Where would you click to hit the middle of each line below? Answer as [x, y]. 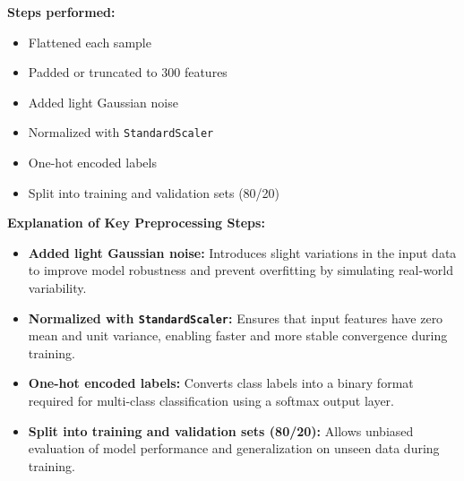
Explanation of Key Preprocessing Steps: [136, 223]
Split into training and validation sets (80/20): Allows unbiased [221, 430]
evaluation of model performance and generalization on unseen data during [234, 448]
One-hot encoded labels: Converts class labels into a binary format [221, 383]
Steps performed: [61, 12]
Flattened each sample [90, 42]
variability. [57, 288]
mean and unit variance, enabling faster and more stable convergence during [238, 335]
